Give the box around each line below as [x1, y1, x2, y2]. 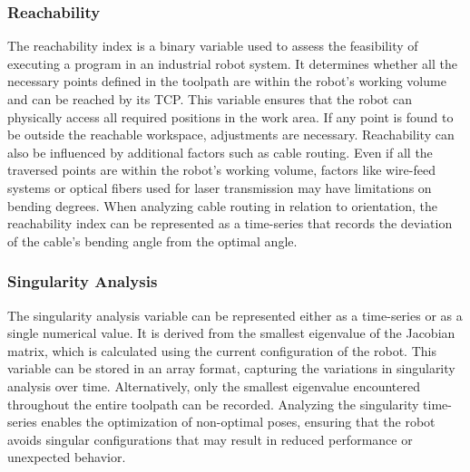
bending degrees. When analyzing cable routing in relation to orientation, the [7, 196, 437, 215]
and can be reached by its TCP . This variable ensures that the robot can [7, 90, 412, 108]
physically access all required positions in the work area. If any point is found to [7, 107, 454, 126]
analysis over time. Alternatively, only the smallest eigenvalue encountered [7, 376, 421, 395]
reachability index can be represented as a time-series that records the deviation [7, 214, 453, 233]
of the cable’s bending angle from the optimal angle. [7, 231, 298, 250]
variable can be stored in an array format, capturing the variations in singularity [7, 359, 455, 378]
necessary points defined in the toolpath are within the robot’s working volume [7, 72, 446, 91]
